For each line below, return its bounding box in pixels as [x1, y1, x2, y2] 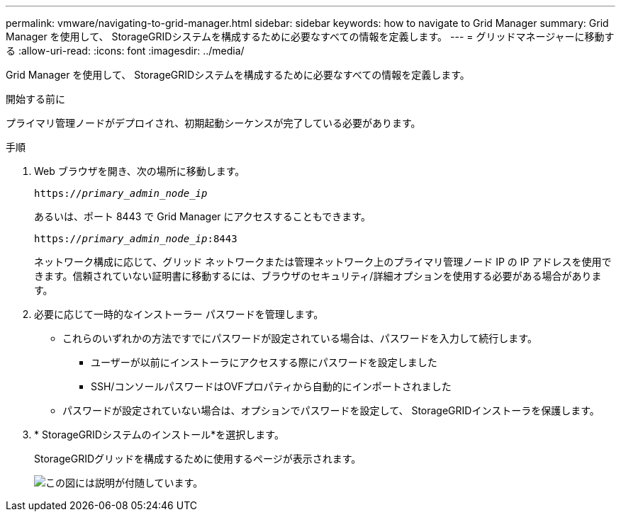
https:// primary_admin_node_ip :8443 [34, 233, 237, 244]
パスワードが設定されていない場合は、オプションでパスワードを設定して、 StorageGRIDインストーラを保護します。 [62, 404, 600, 416]
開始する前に [6, 93, 65, 105]
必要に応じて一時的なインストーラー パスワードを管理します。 [34, 308, 324, 320]
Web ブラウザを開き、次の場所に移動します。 [34, 165, 245, 177]
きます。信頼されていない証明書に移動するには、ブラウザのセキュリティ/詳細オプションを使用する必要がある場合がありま [34, 270, 602, 282]
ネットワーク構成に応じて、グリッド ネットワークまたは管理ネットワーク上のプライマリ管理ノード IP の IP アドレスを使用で [34, 256, 612, 268]
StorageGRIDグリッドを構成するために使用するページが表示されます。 [34, 453, 362, 465]
